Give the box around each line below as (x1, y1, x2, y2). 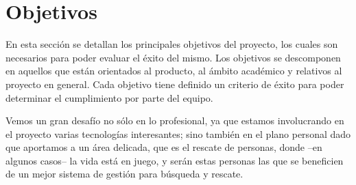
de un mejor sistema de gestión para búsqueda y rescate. (5, 167, 244, 181)
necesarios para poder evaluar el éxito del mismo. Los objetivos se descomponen (5, 50, 341, 64)
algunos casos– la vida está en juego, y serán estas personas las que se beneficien (5, 153, 344, 167)
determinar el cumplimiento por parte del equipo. (5, 90, 213, 104)
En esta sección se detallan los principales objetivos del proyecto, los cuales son (5, 37, 338, 51)
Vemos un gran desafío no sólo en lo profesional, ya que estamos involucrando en (5, 113, 344, 128)
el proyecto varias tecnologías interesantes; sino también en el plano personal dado (5, 126, 351, 141)
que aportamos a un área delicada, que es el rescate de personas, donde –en (5, 140, 322, 154)
